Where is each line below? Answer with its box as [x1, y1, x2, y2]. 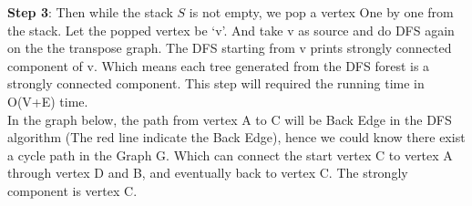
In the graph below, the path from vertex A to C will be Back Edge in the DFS [7, 109, 452, 129]
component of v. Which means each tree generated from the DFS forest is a [7, 56, 430, 75]
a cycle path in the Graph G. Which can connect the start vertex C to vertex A [7, 145, 453, 164]
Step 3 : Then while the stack [7, 3, 173, 21]
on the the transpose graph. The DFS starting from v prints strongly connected [7, 38, 452, 57]
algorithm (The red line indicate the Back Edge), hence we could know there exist [7, 128, 466, 147]
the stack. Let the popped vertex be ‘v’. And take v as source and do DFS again [7, 20, 455, 39]
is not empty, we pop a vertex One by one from [189, 3, 454, 21]
